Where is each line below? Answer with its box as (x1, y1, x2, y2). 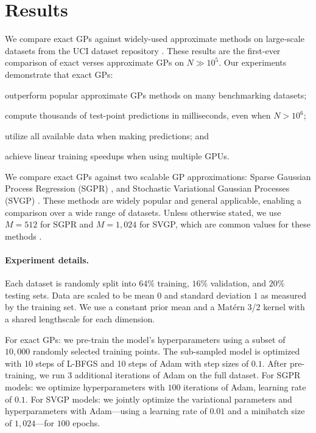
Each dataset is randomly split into (5, 277, 136, 289)
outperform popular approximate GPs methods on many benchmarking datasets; (5, 88, 307, 101)
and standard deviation (164, 288, 251, 301)
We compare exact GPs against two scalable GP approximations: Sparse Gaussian (5, 170, 311, 182)
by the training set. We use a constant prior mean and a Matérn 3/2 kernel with (5, 300, 305, 313)
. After (262, 356, 287, 369)
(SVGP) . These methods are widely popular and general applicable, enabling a (5, 194, 302, 207)
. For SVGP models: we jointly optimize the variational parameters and (25, 392, 292, 405)
